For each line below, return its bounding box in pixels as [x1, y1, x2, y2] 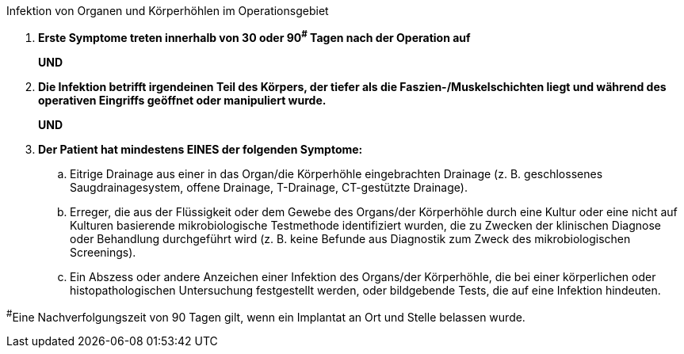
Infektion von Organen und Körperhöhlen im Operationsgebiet [6, 4, 329, 17]
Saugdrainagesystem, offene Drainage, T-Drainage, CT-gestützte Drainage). [70, 180, 468, 194]
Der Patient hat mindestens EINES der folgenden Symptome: [38, 142, 363, 156]
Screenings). [70, 245, 136, 259]
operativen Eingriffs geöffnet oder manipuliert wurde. [38, 93, 327, 107]
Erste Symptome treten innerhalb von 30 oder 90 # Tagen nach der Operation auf [38, 29, 471, 44]
